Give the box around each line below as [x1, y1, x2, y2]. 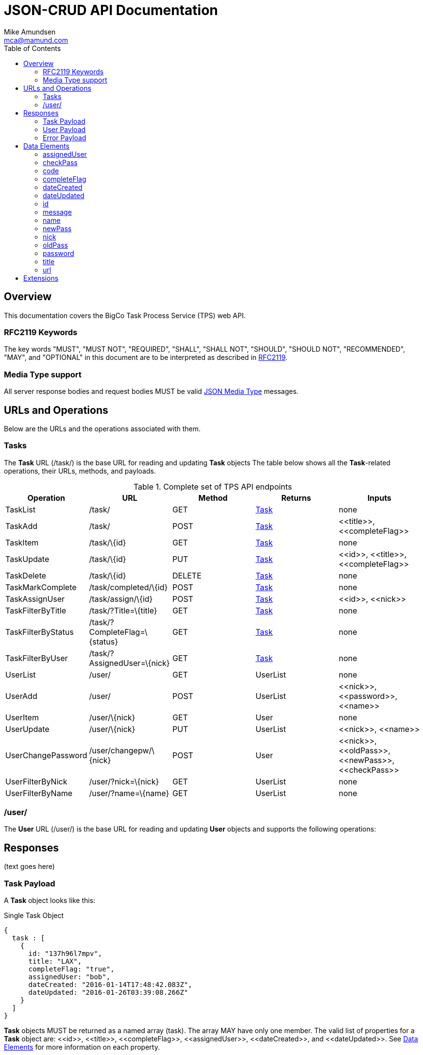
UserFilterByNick [5, 776, 68, 786]
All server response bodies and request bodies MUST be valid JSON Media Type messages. [4, 387, 299, 396]
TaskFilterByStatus [5, 627, 74, 637]
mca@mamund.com [4, 35, 68, 44]
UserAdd [5, 691, 37, 701]
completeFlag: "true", [28, 965, 115, 973]
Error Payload [43, 133, 86, 142]
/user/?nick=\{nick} [89, 776, 159, 786]
